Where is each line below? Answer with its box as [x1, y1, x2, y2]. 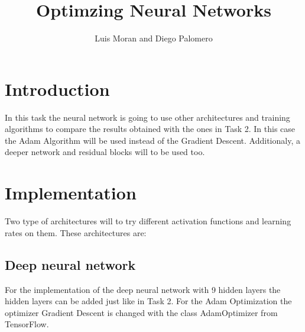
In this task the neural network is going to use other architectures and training [5, 111, 290, 123]
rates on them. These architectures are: [5, 226, 147, 238]
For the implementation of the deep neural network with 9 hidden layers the [5, 283, 281, 295]
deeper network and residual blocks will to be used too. [5, 146, 205, 158]
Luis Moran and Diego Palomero [95, 32, 213, 44]
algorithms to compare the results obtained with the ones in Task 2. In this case [5, 123, 296, 135]
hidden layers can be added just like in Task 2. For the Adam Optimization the [5, 295, 292, 307]
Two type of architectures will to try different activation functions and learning [5, 215, 291, 227]
